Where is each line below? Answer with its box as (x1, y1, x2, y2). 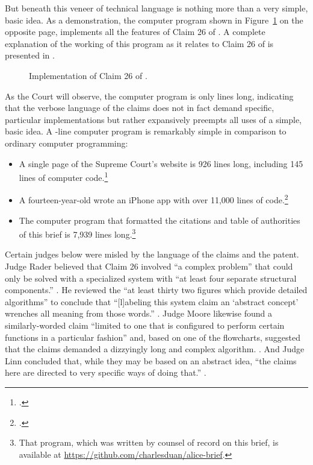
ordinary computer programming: (5, 136, 128, 149)
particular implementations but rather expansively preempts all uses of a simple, (5, 113, 302, 125)
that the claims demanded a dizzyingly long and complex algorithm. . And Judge (5, 343, 305, 355)
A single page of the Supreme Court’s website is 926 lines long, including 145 (19, 157, 303, 169)
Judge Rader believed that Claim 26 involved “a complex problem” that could (5, 260, 293, 273)
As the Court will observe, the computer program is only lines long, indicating (5, 89, 294, 102)
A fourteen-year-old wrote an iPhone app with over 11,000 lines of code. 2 (19, 192, 288, 206)
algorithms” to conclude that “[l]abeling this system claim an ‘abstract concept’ (5, 295, 299, 308)
